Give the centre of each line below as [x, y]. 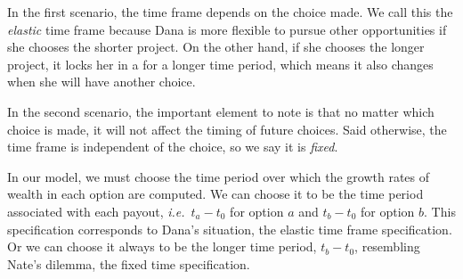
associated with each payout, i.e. [96, 211]
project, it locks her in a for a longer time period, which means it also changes [220, 64]
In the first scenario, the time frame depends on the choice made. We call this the [230, 12]
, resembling [387, 246]
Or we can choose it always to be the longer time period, [162, 246]
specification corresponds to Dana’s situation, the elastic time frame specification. [230, 229]
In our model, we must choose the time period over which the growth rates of [219, 176]
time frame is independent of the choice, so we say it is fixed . [173, 147]
